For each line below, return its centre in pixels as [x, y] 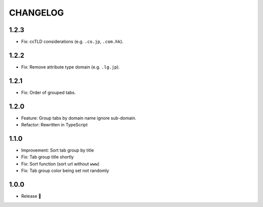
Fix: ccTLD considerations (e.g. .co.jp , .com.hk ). [72, 42]
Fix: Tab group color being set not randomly [65, 171]
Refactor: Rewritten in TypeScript [54, 125]
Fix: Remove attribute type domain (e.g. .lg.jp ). [71, 67]
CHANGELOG [37, 13]
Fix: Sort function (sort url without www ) [60, 164]
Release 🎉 [31, 196]
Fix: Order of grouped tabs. [48, 92]
